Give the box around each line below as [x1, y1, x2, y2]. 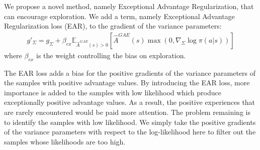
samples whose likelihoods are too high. [4, 136, 126, 146]
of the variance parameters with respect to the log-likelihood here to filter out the [4, 126, 256, 137]
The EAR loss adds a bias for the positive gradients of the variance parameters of [4, 67, 256, 78]
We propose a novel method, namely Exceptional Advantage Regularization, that [4, 1, 254, 11]
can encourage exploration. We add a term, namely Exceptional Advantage [4, 11, 235, 21]
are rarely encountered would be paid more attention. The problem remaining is [4, 106, 250, 117]
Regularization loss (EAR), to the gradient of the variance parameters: [4, 21, 222, 31]
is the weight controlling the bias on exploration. [36, 50, 186, 60]
